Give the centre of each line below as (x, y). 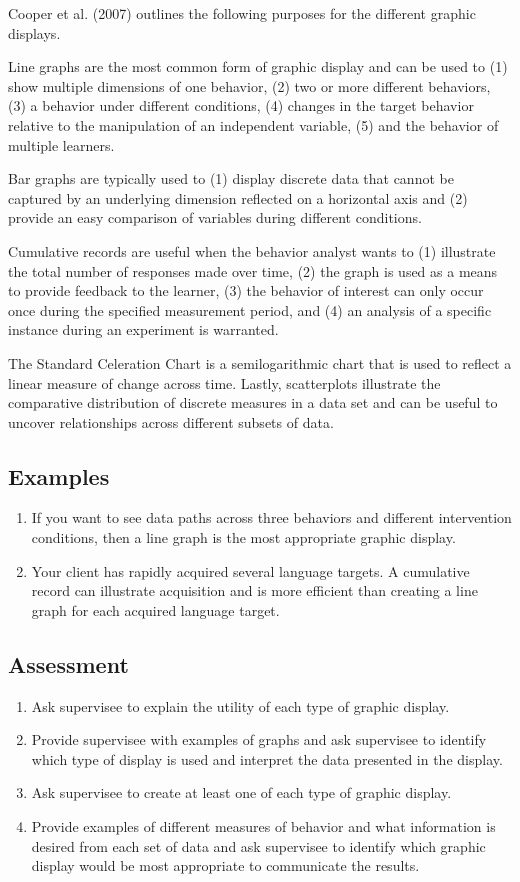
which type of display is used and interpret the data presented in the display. (267, 758)
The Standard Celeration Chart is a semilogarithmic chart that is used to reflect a (260, 362)
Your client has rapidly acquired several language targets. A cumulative (250, 570)
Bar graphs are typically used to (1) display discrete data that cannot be (231, 178)
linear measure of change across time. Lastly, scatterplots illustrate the (224, 382)
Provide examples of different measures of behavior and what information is (263, 826)
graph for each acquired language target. (155, 609)
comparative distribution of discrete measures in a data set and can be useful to (253, 402)
